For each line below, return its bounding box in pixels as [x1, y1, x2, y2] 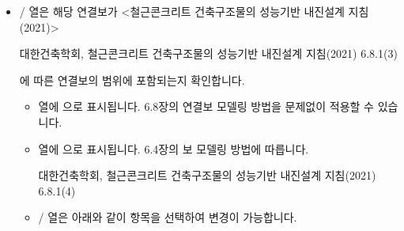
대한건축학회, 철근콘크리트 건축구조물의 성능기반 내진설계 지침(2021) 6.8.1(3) [19, 45, 398, 62]
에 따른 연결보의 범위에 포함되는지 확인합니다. [19, 71, 245, 88]
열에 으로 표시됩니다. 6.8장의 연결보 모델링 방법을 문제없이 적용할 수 [38, 98, 374, 115]
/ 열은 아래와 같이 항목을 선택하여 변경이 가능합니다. [38, 209, 297, 225]
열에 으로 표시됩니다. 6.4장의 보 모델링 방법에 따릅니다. [38, 140, 309, 157]
